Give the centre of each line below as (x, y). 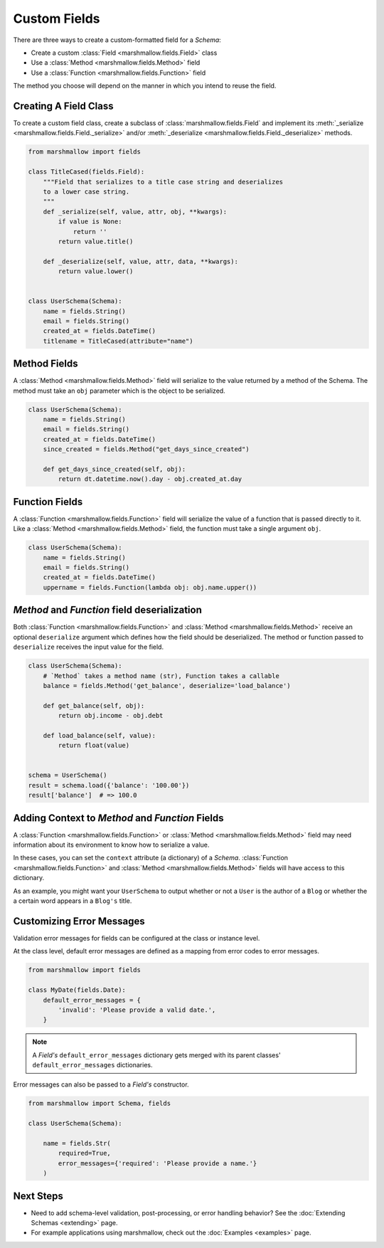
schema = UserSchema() (68, 775)
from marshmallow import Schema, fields (99, 1104)
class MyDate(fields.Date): (77, 990)
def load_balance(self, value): (100, 735)
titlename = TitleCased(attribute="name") (118, 341)
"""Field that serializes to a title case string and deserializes (163, 182)
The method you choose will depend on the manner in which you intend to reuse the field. (145, 86)
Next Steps (38, 1196)
